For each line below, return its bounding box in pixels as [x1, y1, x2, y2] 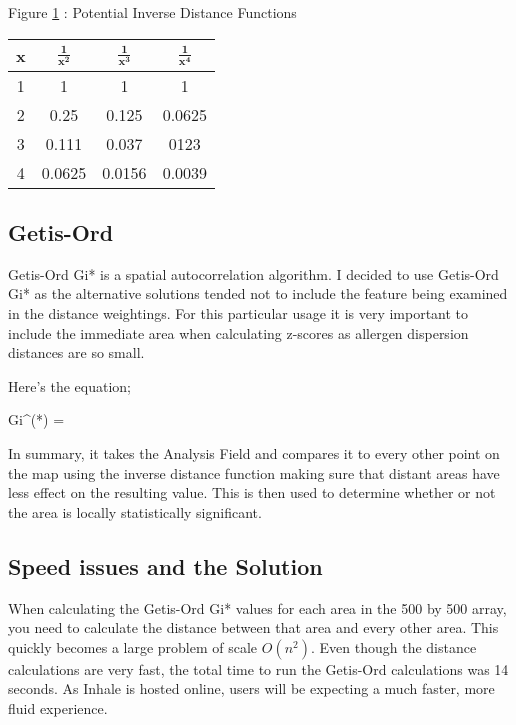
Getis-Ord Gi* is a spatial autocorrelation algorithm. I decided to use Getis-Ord [8, 263, 499, 284]
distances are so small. [8, 342, 145, 363]
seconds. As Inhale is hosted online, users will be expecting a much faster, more [8, 678, 495, 699]
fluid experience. [8, 697, 108, 718]
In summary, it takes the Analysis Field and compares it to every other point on [8, 442, 500, 463]
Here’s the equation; [8, 375, 132, 396]
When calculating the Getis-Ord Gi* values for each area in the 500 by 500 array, [8, 597, 507, 618]
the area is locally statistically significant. [8, 501, 262, 522]
